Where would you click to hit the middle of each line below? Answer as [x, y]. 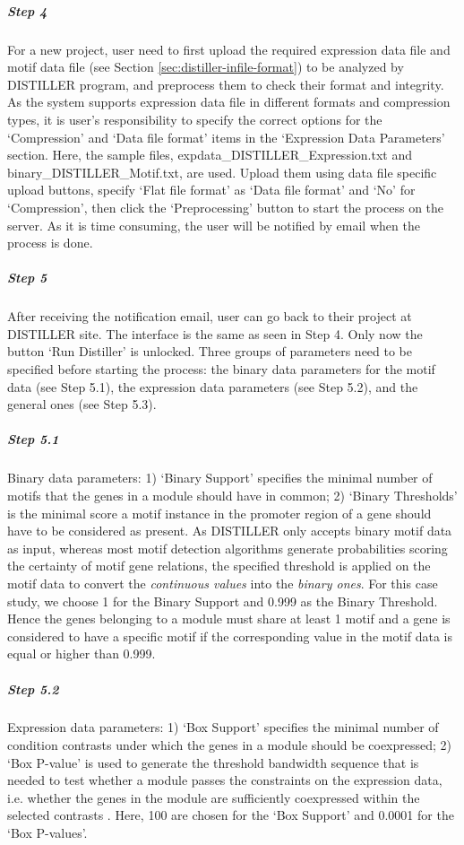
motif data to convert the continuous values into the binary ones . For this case [223, 583]
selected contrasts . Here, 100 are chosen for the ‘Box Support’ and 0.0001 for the [231, 815]
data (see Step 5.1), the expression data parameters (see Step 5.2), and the [213, 386]
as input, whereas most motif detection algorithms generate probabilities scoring [228, 548]
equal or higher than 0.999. [82, 653]
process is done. [50, 243]
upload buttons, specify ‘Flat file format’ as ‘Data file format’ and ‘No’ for [211, 190]
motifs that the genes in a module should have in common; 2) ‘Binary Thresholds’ [232, 495]
